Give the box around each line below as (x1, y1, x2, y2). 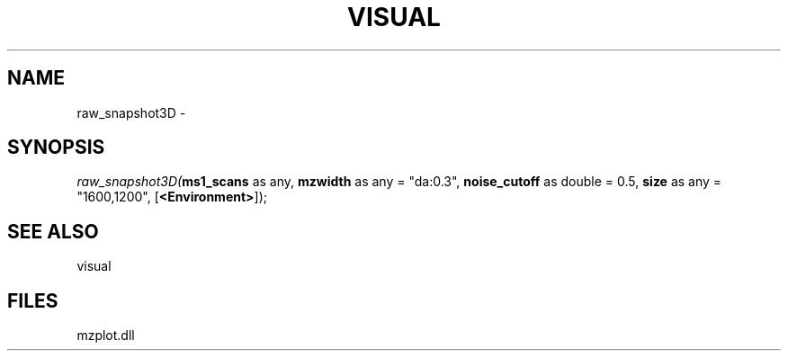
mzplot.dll (76, 327, 135, 344)
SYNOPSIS (7, 136, 105, 159)
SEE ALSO (7, 219, 99, 243)
